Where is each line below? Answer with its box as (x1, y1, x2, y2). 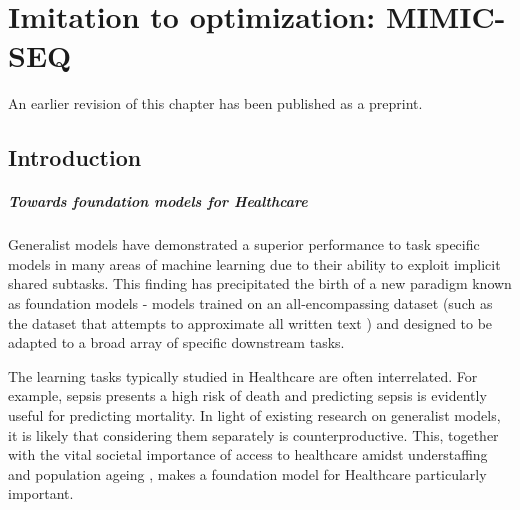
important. (8, 483, 74, 504)
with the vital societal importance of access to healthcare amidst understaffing (8, 444, 488, 465)
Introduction (8, 142, 142, 173)
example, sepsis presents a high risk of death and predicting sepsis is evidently (8, 385, 487, 406)
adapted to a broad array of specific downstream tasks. (8, 332, 345, 353)
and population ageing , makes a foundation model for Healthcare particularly (8, 463, 487, 484)
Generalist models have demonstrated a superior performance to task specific (8, 234, 480, 255)
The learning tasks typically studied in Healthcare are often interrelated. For (8, 365, 478, 386)
